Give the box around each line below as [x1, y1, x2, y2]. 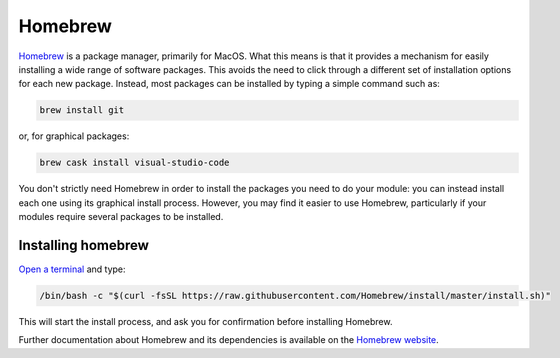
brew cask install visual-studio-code [39, 157, 230, 169]
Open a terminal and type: [18, 263, 126, 275]
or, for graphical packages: [18, 130, 130, 142]
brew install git [39, 105, 125, 116]
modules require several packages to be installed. [18, 211, 224, 223]
